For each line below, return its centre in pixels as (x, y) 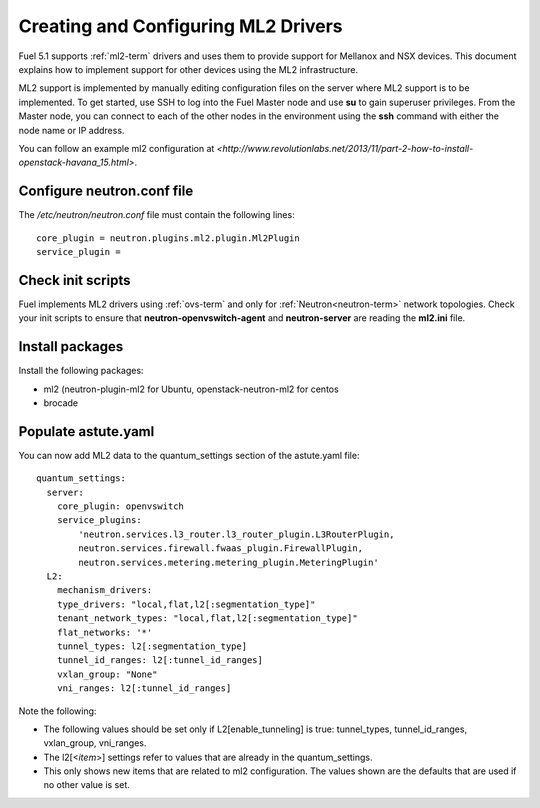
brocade (61, 402)
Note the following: (57, 711)
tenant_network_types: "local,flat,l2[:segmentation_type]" (207, 618)
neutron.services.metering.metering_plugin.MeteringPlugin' (228, 562)
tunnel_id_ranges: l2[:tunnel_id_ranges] (160, 660)
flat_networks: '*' (104, 632)
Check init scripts (74, 280)
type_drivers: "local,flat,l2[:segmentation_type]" (186, 604)
